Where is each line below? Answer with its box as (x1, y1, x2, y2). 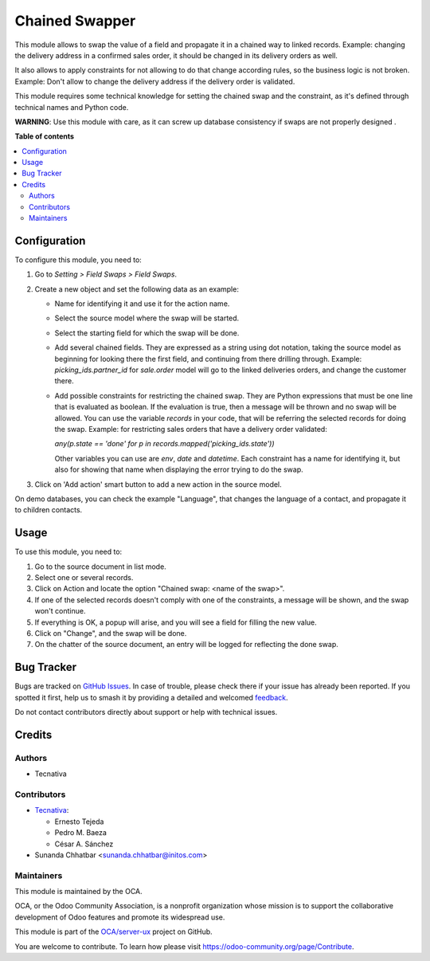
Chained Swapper (14, 12, 136, 29)
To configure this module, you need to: (14, 255, 143, 265)
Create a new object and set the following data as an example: (34, 284, 239, 294)
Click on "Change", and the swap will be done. (34, 628, 187, 637)
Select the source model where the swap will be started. (54, 313, 240, 323)
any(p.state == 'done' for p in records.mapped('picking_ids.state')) (54, 439, 275, 449)
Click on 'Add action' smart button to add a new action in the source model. (34, 479, 282, 489)
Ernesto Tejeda (54, 817, 104, 826)
